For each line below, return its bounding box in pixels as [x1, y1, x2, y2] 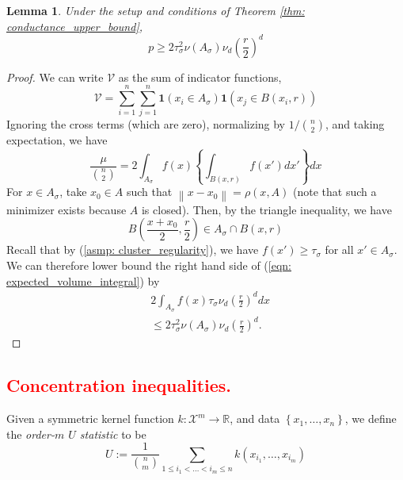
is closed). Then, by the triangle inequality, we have [141, 201, 392, 217]
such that [126, 183, 173, 200]
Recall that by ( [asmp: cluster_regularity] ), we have [6, 241, 259, 258]
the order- [6, 425, 55, 442]
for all [325, 241, 354, 258]
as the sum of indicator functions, [118, 68, 282, 85]
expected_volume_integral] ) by [6, 272, 160, 289]
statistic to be [79, 425, 146, 442]
